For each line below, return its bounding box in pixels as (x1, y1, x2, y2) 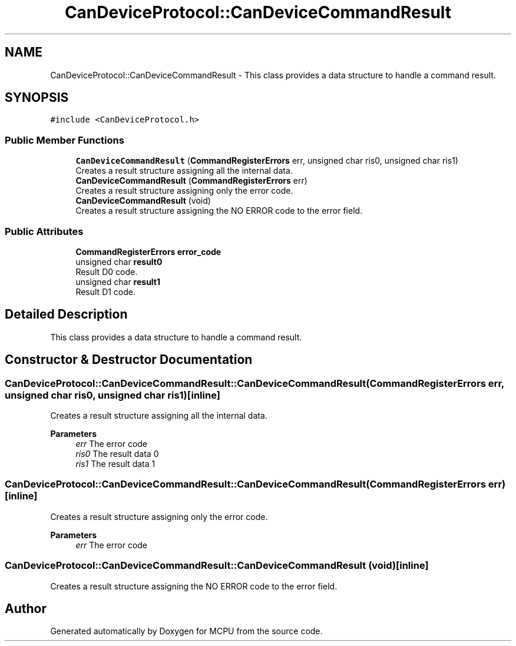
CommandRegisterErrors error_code (75, 246, 221, 257)
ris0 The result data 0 (75, 449, 159, 459)
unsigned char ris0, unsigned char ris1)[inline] (5, 389, 221, 401)
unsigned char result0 (75, 256, 163, 267)
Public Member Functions (5, 134, 124, 146)
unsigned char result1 (75, 276, 161, 287)
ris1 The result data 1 (75, 459, 156, 469)
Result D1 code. (75, 286, 136, 297)
